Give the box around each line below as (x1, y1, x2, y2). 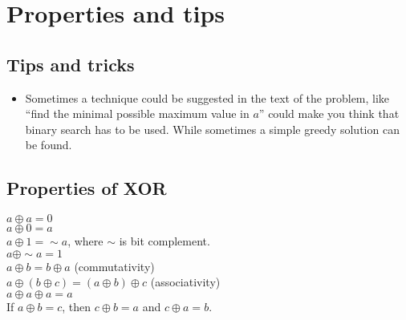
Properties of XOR (6, 176, 167, 201)
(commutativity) (74, 257, 155, 274)
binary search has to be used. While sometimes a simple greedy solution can (25, 120, 400, 137)
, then (62, 298, 91, 314)
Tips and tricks (6, 51, 135, 76)
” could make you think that (258, 105, 400, 122)
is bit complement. (119, 233, 210, 249)
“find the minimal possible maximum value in (25, 105, 250, 122)
